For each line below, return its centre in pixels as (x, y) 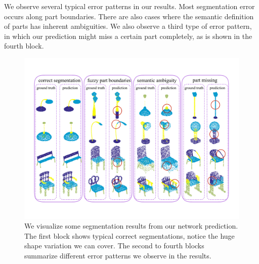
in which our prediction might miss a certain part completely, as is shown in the (128, 36)
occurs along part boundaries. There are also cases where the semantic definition (129, 16)
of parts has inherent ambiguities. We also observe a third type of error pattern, (128, 26)
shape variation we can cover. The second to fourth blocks (114, 246)
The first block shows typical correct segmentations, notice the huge (129, 235)
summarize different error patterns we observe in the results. (118, 255)
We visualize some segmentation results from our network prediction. (131, 226)
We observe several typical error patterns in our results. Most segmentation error (129, 6)
